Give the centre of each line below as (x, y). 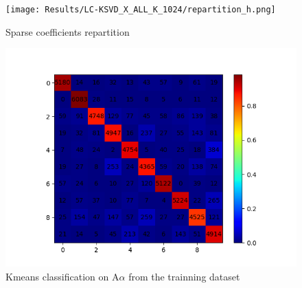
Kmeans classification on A (62, 276)
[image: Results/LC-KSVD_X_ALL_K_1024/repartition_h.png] (141, 10)
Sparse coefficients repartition (68, 31)
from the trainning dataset (184, 276)
